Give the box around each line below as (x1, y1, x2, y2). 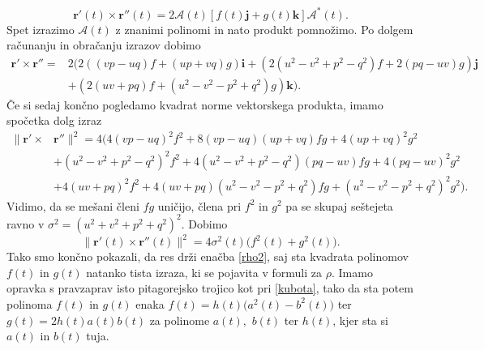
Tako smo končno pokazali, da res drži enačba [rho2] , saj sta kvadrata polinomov (6, 248, 409, 265)
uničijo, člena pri (157, 197, 242, 214)
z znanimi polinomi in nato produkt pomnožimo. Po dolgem (115, 20, 413, 37)
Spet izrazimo (6, 20, 75, 37)
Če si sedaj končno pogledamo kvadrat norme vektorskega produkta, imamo (6, 96, 383, 113)
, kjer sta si (332, 311, 388, 328)
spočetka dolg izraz (6, 112, 102, 129)
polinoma (6, 295, 53, 312)
